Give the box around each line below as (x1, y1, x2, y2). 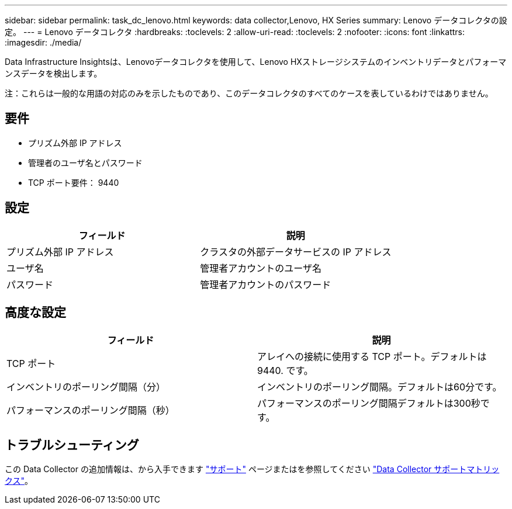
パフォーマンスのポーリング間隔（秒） (6, 404, 175, 416)
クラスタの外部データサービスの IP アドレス (200, 245, 392, 258)
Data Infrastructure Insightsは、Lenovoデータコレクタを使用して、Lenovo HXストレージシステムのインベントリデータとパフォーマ (5, 57, 507, 67)
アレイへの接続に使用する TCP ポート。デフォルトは (257, 350, 487, 362)
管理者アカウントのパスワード (200, 278, 331, 290)
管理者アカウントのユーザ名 (200, 262, 321, 274)
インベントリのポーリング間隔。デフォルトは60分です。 (257, 380, 502, 393)
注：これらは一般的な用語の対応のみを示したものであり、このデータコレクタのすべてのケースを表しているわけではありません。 (5, 88, 493, 98)
